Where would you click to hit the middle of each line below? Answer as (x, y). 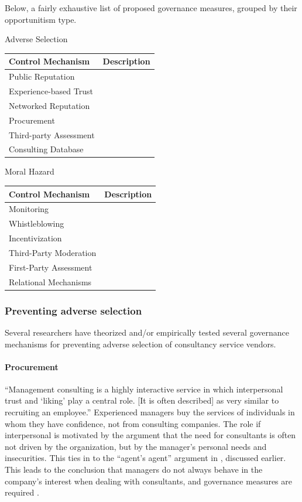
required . (22, 492)
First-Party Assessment (51, 267)
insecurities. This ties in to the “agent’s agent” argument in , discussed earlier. (145, 458)
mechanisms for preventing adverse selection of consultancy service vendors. (140, 344)
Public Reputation (42, 76)
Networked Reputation (49, 105)
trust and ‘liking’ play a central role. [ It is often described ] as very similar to (142, 400)
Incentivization (35, 238)
